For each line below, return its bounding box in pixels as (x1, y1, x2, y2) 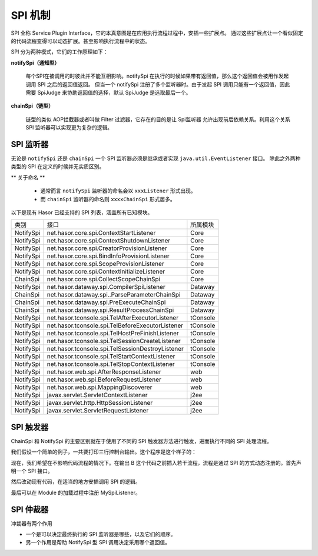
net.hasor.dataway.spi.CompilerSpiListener (47, 283, 166, 291)
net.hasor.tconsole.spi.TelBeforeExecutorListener (47, 321, 184, 329)
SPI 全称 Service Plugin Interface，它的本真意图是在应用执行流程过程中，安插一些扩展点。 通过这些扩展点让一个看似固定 (11, 29, 303, 36)
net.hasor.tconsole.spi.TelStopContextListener (47, 360, 175, 368)
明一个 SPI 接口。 (11, 468, 53, 474)
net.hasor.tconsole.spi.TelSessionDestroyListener (47, 345, 184, 353)
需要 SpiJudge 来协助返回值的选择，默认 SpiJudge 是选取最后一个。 (25, 89, 191, 96)
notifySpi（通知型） (11, 59, 60, 66)
